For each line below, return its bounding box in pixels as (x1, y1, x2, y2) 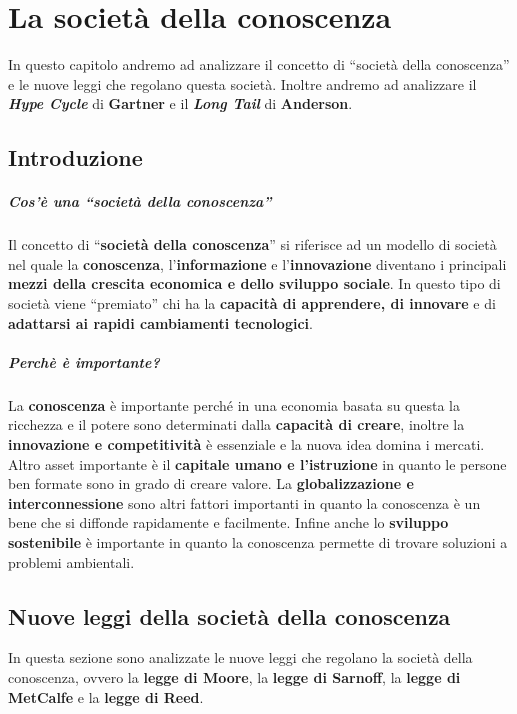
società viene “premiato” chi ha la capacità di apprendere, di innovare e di (8, 293, 496, 314)
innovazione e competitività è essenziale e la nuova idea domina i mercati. (8, 433, 485, 454)
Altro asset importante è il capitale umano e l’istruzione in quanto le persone (8, 453, 507, 474)
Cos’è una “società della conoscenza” (8, 191, 272, 212)
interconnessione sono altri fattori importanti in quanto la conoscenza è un (8, 492, 481, 513)
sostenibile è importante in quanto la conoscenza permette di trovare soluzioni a (8, 531, 508, 552)
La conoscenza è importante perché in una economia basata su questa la (8, 394, 461, 415)
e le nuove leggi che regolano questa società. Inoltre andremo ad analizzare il (8, 73, 477, 94)
